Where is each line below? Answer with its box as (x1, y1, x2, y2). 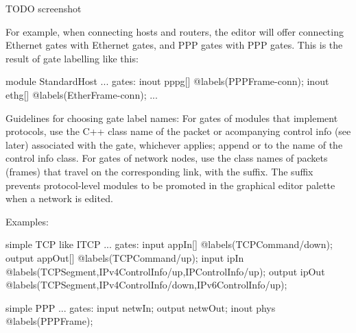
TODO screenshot (5, 1, 82, 15)
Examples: (5, 214, 49, 228)
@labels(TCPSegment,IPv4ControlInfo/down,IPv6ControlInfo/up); (5, 277, 287, 292)
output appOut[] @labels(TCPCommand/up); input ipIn (5, 250, 244, 264)
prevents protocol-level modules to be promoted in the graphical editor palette (5, 177, 335, 192)
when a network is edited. (5, 191, 113, 206)
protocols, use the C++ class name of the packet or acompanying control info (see (5, 124, 351, 138)
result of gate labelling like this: (5, 51, 139, 65)
